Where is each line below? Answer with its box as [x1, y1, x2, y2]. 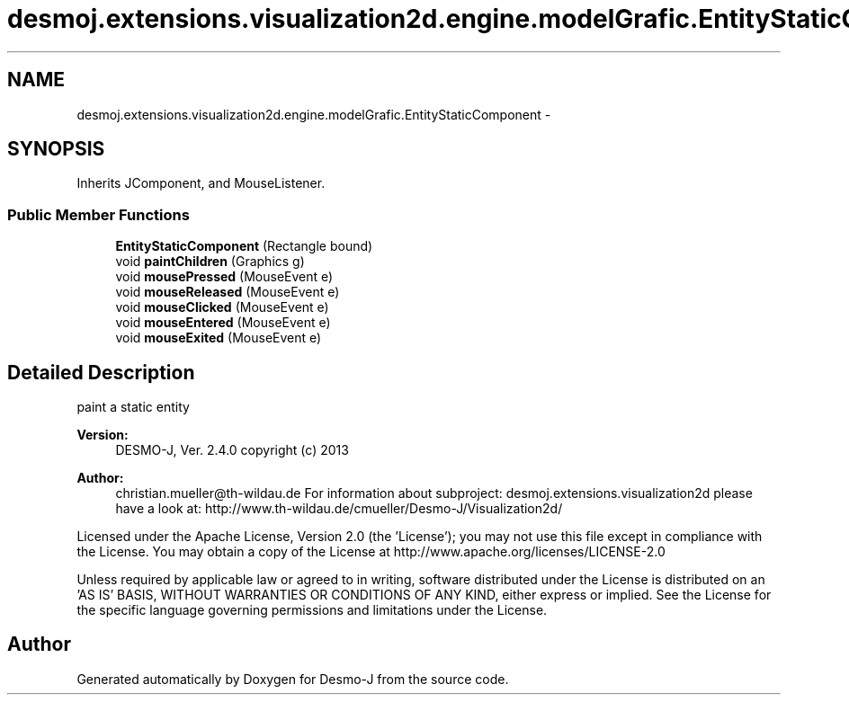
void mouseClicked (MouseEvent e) [115, 299, 329, 315]
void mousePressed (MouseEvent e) [115, 269, 334, 285]
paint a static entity [76, 399, 190, 415]
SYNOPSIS [7, 138, 105, 161]
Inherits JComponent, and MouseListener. [76, 175, 326, 191]
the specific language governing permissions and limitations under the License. [76, 602, 548, 618]
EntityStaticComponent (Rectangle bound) [115, 238, 373, 254]
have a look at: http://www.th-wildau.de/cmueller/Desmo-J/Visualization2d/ [115, 501, 563, 517]
